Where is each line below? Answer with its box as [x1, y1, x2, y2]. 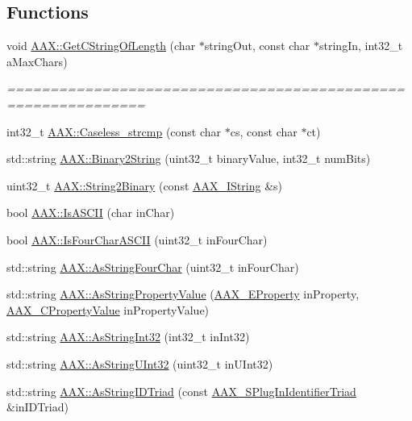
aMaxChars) [6, 52, 68, 69]
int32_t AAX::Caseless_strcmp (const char [6, 123, 222, 140]
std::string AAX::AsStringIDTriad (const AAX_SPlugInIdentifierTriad [6, 382, 356, 399]
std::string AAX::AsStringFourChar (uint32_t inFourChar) [6, 258, 299, 275]
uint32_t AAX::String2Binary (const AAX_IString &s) [6, 177, 282, 194]
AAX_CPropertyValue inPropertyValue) [6, 301, 210, 318]
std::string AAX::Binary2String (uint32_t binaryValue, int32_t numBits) [6, 150, 371, 167]
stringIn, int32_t [319, 37, 403, 54]
